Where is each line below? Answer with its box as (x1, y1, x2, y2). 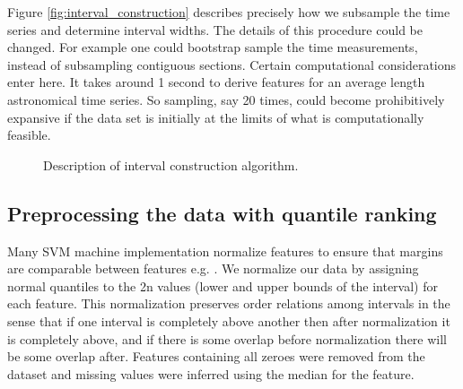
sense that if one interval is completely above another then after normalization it (7, 311, 450, 330)
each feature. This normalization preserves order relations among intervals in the (7, 294, 450, 313)
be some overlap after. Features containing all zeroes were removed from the (7, 347, 425, 366)
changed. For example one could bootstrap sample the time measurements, (7, 38, 418, 56)
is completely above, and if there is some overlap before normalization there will (7, 329, 448, 348)
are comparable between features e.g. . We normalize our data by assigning (7, 259, 419, 278)
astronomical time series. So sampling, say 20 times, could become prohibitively (7, 90, 445, 108)
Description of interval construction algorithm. (43, 155, 299, 174)
